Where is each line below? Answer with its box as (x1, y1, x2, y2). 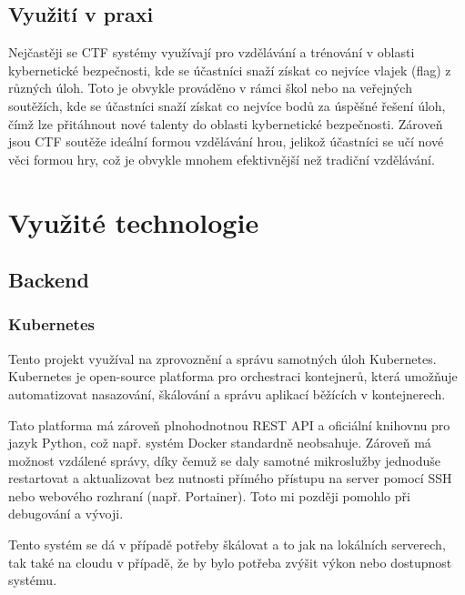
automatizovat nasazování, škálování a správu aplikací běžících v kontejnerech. (8, 384, 446, 403)
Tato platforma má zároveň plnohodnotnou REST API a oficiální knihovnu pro (8, 415, 450, 434)
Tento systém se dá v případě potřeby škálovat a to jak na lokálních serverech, (8, 535, 446, 554)
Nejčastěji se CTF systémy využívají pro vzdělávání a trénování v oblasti (8, 43, 415, 62)
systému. (8, 570, 57, 590)
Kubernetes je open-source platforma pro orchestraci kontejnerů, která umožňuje (8, 367, 458, 386)
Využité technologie (8, 203, 259, 240)
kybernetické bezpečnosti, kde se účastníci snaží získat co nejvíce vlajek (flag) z (8, 60, 451, 79)
